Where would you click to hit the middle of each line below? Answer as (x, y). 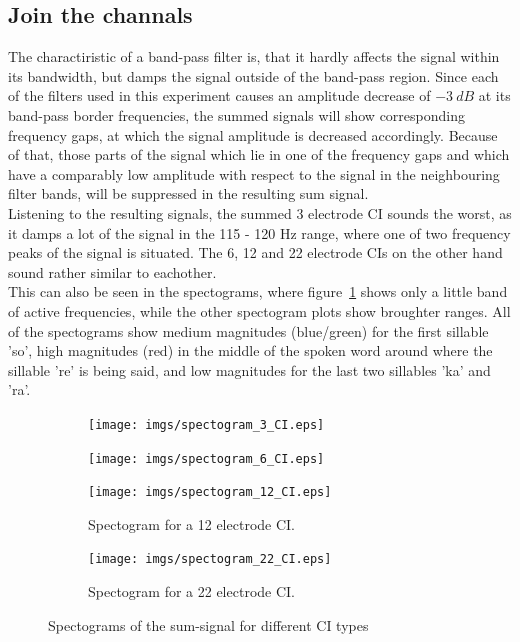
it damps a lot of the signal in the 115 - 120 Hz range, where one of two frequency (259, 232)
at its (494, 95)
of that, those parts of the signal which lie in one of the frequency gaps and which (259, 154)
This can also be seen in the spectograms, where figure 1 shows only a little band (258, 291)
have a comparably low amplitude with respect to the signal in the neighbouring (254, 173)
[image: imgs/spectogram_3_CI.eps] (206, 424)
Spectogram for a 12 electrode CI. (191, 523)
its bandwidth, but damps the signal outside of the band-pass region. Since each (253, 75)
